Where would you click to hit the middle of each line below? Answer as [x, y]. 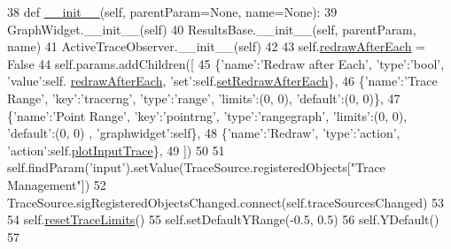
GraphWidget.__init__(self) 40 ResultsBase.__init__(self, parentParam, [212, 29]
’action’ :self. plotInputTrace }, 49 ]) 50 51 [116, 150]
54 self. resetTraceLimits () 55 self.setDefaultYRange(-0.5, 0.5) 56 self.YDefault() [223, 219]
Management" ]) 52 [57, 184]
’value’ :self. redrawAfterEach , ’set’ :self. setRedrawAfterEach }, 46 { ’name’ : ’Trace [222, 81]
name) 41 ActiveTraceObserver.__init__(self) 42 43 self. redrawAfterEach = [217, 46]
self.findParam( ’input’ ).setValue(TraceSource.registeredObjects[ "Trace [196, 167]
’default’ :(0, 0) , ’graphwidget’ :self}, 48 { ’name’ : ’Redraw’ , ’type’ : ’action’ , [204, 133]
